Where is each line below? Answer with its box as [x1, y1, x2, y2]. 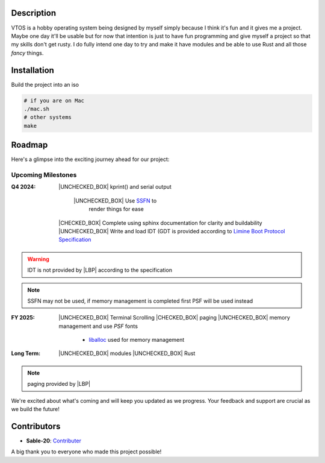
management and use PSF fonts [58, 323, 138, 330]
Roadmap [11, 140, 48, 150]
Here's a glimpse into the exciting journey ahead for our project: [11, 156, 170, 163]
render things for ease [88, 206, 144, 213]
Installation [11, 65, 54, 75]
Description [11, 8, 57, 18]
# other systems [23, 114, 72, 121]
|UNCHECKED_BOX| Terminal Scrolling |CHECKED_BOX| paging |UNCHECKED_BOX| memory [58, 314, 290, 321]
